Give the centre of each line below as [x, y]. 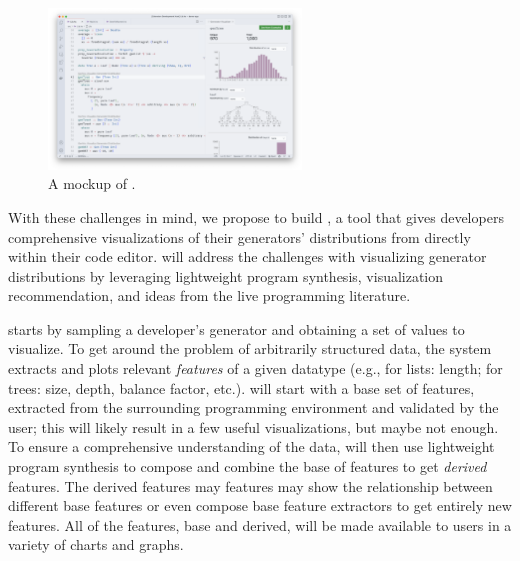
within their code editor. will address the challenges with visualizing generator [247, 256]
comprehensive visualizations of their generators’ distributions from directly [239, 236]
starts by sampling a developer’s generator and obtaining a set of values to [236, 328]
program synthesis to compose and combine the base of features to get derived [247, 466]
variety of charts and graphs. [96, 544]
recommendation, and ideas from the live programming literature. [209, 295]
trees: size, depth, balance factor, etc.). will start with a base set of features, [241, 387]
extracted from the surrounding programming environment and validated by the [253, 407]
